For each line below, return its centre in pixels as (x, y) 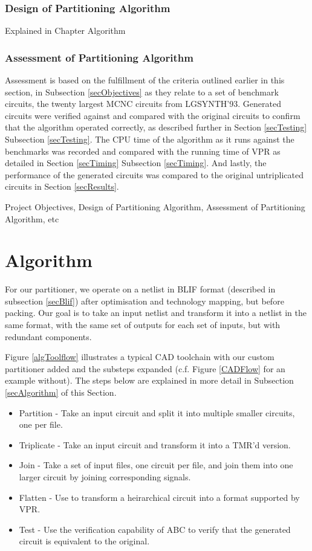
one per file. (41, 424)
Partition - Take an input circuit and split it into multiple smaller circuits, (157, 412)
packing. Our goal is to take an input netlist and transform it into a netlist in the (156, 313)
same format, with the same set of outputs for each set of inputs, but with (143, 325)
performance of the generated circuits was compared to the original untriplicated (154, 174)
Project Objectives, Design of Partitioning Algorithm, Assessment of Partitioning (155, 206)
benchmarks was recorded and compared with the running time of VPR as (143, 151)
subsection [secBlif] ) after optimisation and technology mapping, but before (145, 301)
